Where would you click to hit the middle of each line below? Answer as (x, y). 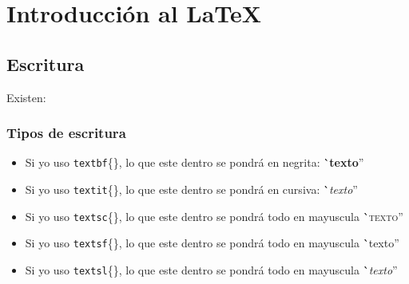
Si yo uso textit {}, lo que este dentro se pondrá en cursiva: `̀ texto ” (191, 189)
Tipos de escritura (66, 133)
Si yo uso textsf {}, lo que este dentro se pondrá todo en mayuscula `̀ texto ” (212, 243)
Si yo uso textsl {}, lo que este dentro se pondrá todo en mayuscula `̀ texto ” (211, 270)
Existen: (26, 97)
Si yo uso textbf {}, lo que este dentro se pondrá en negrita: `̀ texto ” (195, 162)
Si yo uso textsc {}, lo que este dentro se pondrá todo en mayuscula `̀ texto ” (214, 216)
